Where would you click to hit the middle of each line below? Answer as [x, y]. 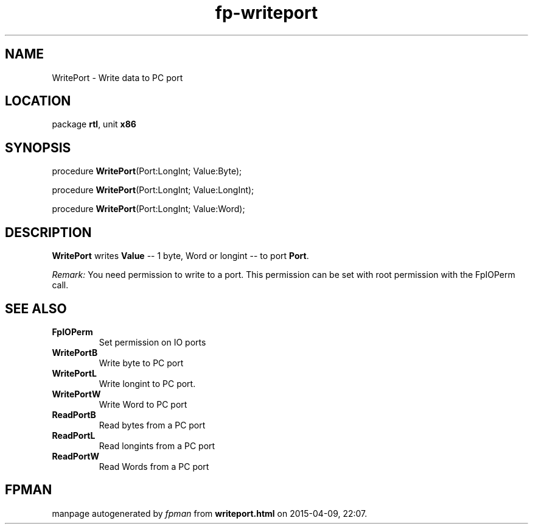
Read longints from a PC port [157, 446]
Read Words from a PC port [154, 466]
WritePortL [74, 373]
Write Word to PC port [143, 404]
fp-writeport [266, 13]
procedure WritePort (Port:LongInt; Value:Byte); [147, 171]
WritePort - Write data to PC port [117, 77]
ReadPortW [75, 456]
